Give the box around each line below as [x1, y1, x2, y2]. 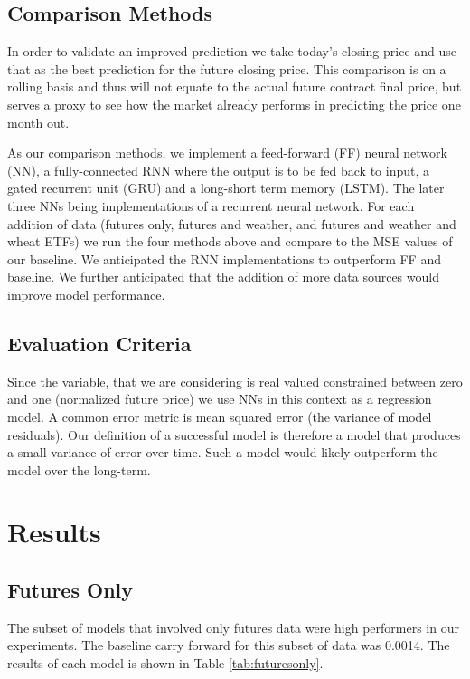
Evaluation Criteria [7, 329, 192, 357]
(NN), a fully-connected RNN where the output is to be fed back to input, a [7, 160, 429, 179]
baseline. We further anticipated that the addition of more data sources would [7, 267, 439, 286]
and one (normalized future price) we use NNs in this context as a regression [7, 389, 432, 408]
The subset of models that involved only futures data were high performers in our [7, 617, 459, 636]
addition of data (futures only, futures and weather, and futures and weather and [7, 214, 456, 233]
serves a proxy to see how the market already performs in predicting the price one [7, 94, 461, 113]
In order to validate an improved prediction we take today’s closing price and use [7, 42, 457, 61]
